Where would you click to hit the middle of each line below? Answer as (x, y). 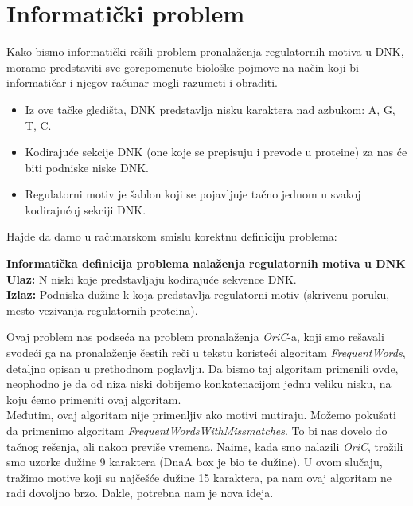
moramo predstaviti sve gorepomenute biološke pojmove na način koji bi (183, 67)
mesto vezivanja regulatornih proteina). (102, 310)
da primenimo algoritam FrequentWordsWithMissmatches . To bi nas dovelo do (197, 430)
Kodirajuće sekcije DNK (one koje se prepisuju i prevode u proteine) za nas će (216, 152)
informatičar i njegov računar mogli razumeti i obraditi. (142, 82)
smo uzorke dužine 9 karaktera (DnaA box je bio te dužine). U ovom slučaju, (195, 462)
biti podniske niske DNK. (87, 167)
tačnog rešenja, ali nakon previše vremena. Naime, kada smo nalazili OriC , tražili (205, 446)
